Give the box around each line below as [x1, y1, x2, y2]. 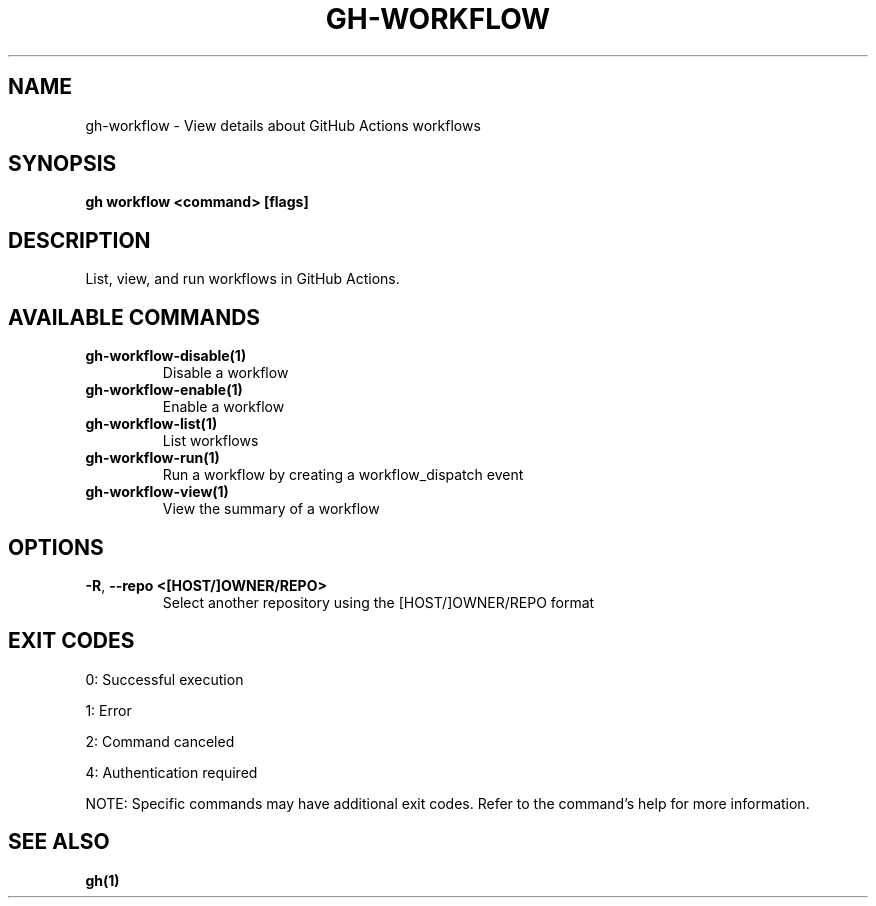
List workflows [162, 432, 259, 450]
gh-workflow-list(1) [85, 415, 218, 433]
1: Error [85, 701, 132, 719]
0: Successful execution [85, 670, 244, 688]
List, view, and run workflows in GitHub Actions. [85, 270, 400, 288]
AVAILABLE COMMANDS [8, 304, 261, 330]
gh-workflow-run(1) [85, 449, 220, 467]
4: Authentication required [85, 763, 258, 781]
